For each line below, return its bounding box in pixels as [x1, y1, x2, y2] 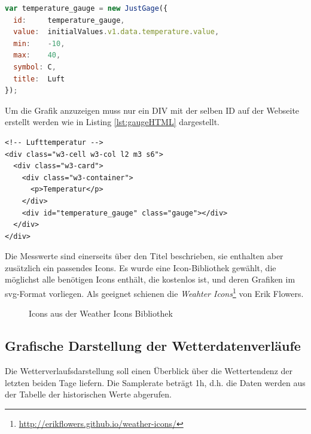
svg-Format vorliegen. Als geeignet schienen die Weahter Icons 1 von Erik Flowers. [5, 286, 304, 299]
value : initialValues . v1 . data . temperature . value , [13, 28, 219, 37]
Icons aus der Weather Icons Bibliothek [29, 307, 173, 320]
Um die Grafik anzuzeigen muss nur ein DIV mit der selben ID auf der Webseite [5, 104, 300, 116]
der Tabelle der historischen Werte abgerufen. [5, 388, 172, 400]
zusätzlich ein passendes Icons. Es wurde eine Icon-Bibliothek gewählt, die [5, 261, 276, 274]
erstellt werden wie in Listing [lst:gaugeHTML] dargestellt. [5, 116, 219, 128]
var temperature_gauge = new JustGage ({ [5, 4, 168, 13]
